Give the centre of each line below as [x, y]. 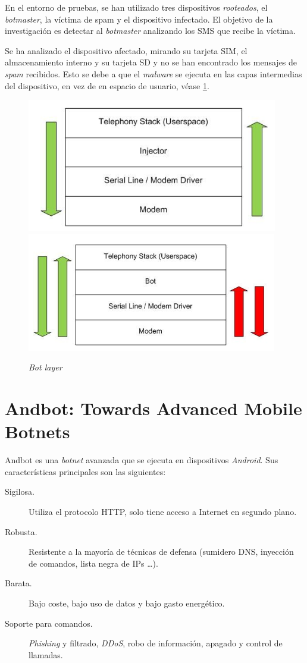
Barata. [18, 583]
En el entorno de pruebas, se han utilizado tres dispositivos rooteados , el [136, 7]
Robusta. [21, 531]
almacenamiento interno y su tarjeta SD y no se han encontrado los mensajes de [151, 62]
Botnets [37, 431]
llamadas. [46, 654]
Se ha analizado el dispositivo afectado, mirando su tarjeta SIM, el [126, 50]
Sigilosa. [20, 491]
